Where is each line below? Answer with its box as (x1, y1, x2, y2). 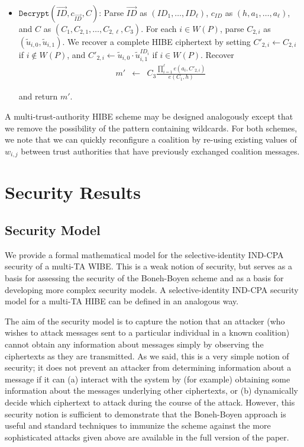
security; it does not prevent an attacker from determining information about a (5, 361, 292, 374)
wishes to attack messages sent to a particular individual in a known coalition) (5, 326, 290, 339)
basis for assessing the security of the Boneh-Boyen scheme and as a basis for (5, 272, 284, 284)
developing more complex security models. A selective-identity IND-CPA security (5, 283, 299, 295)
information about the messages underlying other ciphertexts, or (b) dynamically (5, 384, 298, 397)
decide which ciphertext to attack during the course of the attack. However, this (5, 395, 295, 408)
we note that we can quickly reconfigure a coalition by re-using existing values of (5, 133, 297, 146)
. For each (141, 22, 177, 34)
